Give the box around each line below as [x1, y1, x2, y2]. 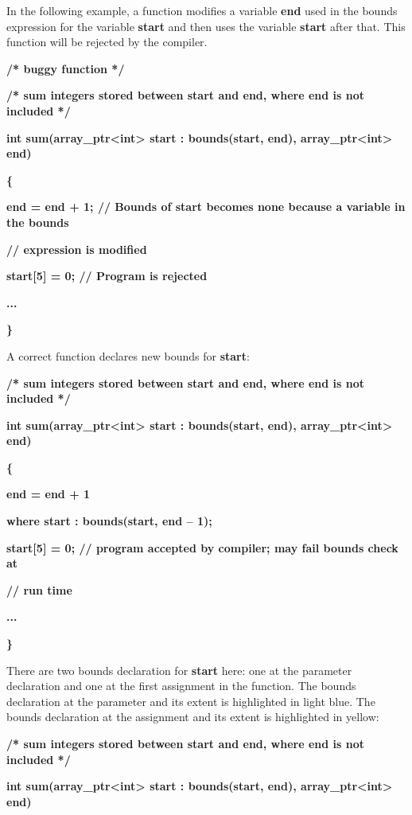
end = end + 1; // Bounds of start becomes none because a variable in [6, 198, 406, 215]
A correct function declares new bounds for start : [6, 347, 250, 364]
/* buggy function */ [6, 60, 125, 76]
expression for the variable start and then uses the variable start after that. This [6, 18, 406, 34]
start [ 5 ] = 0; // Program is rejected [6, 267, 208, 284]
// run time [6, 581, 72, 598]
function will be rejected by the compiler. [6, 33, 208, 50]
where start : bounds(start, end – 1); [6, 513, 212, 529]
